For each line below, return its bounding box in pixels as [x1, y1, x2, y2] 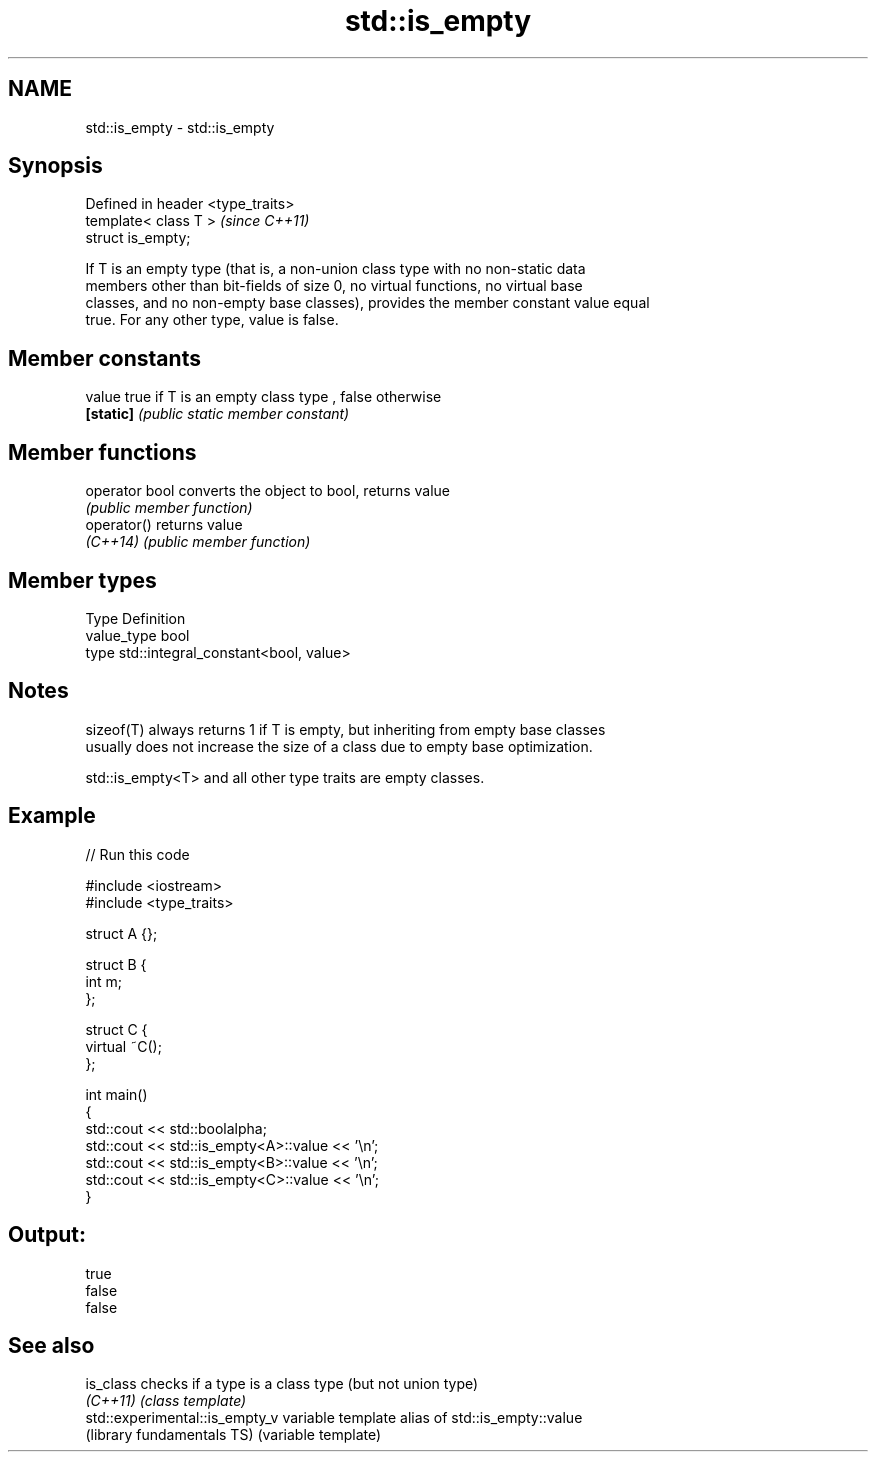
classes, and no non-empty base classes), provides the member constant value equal [85, 294, 650, 312]
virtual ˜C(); [85, 1037, 162, 1055]
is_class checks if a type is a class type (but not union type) [85, 1375, 479, 1393]
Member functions [8, 439, 197, 465]
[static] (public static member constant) [85, 405, 350, 423]
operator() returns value [85, 516, 243, 534]
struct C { [85, 1020, 148, 1038]
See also [8, 1332, 95, 1358]
